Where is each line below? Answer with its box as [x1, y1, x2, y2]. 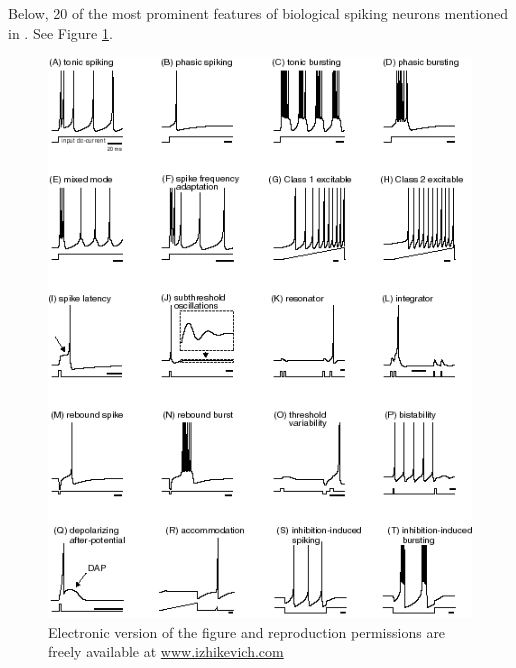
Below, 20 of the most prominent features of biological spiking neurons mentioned [8, 3, 508, 23]
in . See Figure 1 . [8, 22, 113, 43]
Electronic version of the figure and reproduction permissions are [48, 621, 446, 642]
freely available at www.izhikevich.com [48, 641, 284, 662]
